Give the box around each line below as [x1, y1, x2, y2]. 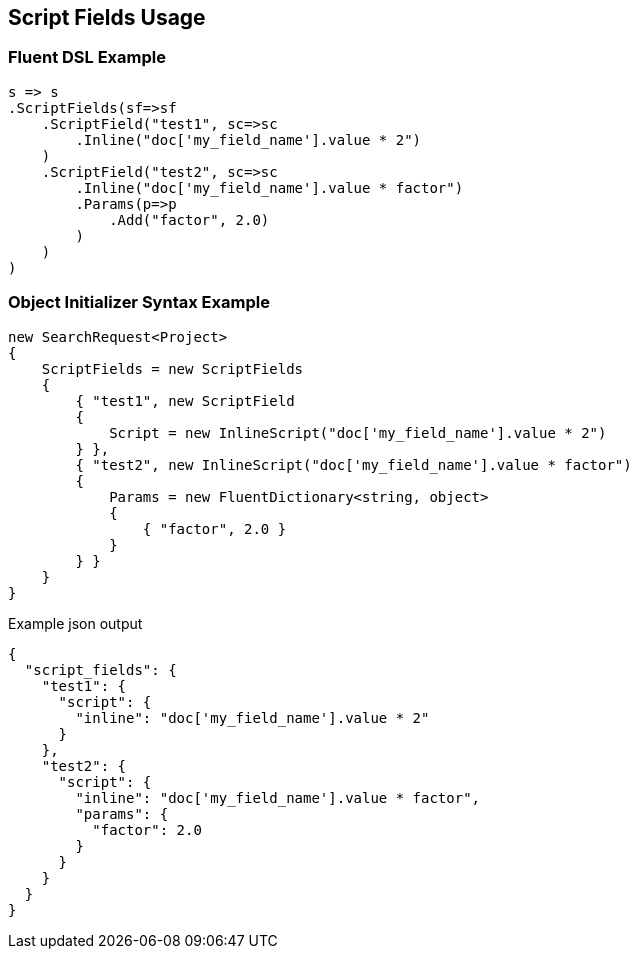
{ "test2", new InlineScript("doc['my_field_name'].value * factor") [75, 456, 632, 473]
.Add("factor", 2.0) [109, 211, 270, 228]
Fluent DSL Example [8, 47, 166, 68]
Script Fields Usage [8, 5, 206, 30]
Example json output [8, 614, 143, 632]
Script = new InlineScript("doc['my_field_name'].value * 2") [109, 424, 607, 441]
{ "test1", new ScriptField [75, 392, 295, 409]
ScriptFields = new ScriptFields [41, 360, 304, 377]
